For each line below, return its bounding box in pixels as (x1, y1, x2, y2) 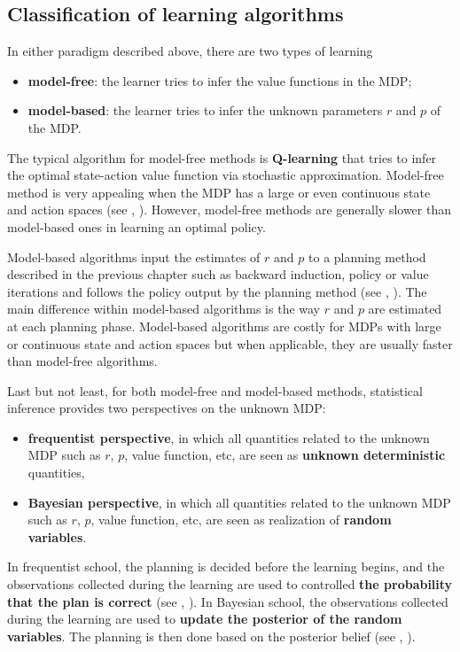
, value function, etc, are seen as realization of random (90, 510, 392, 529)
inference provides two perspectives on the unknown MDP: (7, 399, 326, 417)
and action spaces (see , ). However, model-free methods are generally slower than (7, 200, 452, 219)
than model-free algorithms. (7, 352, 158, 370)
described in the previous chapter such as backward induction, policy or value (7, 265, 429, 283)
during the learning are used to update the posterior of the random (7, 609, 402, 628)
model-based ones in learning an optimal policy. (7, 217, 266, 236)
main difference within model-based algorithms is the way (7, 299, 321, 318)
